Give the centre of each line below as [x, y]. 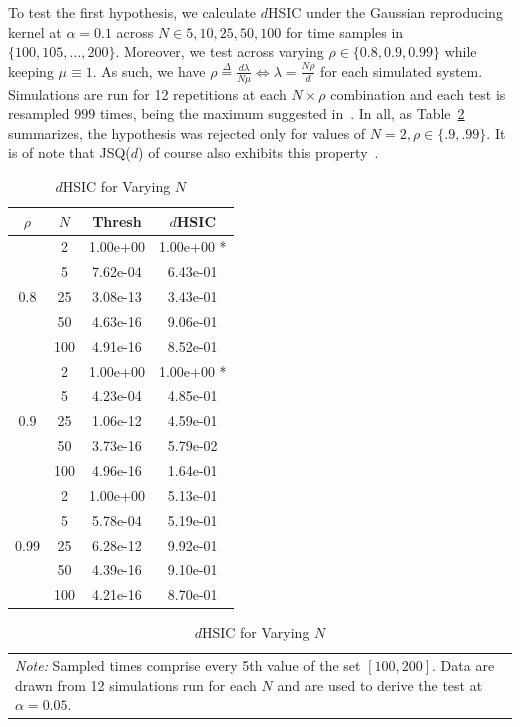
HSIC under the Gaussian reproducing [385, 12]
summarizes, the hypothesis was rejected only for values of [187, 132]
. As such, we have [149, 70]
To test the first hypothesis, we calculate [132, 12]
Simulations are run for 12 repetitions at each [147, 93]
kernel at [35, 31]
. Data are [463, 665]
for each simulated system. [401, 70]
